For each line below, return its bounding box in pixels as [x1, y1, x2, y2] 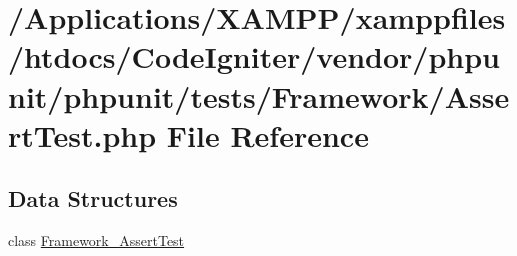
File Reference [166, 114, 369, 155]
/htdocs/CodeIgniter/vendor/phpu [8, 36, 500, 77]
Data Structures [8, 183, 178, 214]
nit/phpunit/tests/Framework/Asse [8, 75, 510, 116]
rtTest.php [8, 114, 157, 155]
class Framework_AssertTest [8, 230, 185, 251]
